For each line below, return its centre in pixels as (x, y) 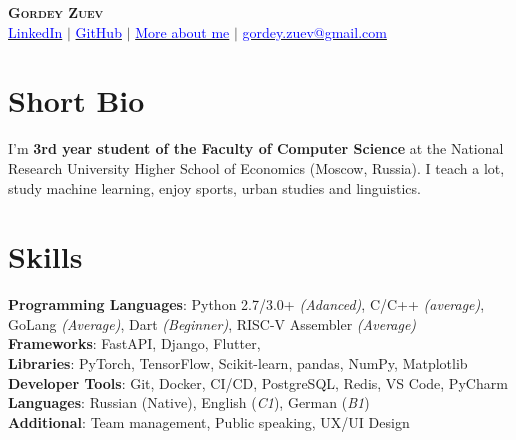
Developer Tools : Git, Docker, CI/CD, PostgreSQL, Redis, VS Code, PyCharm (258, 382)
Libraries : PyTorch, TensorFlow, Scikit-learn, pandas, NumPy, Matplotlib (238, 363)
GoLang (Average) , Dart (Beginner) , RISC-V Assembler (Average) (212, 323)
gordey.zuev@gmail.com (314, 31)
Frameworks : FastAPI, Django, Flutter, (134, 343)
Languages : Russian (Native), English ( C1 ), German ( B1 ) (189, 402)
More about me (182, 31)
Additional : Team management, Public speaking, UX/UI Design (209, 421)
